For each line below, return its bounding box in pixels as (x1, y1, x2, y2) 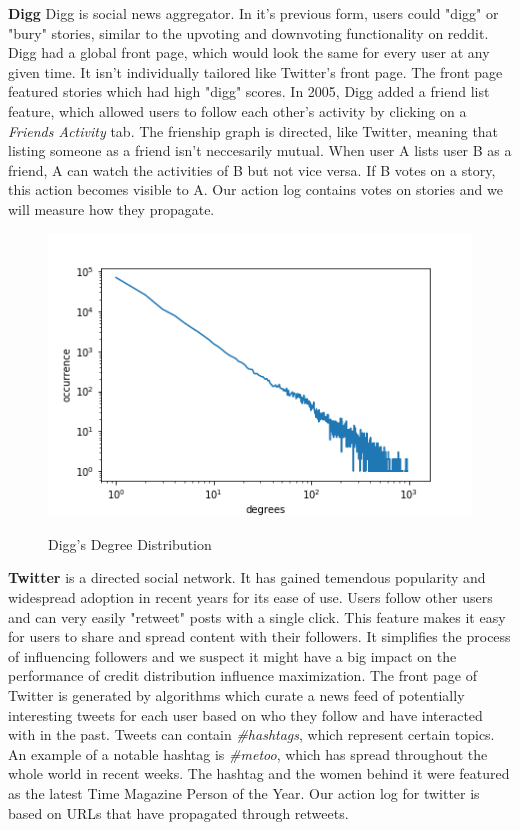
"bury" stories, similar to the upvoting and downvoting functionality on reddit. (8, 22, 489, 43)
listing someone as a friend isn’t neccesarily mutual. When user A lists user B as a (8, 140, 512, 161)
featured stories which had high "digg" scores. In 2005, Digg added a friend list (8, 81, 490, 102)
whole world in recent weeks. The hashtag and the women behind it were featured (8, 763, 510, 784)
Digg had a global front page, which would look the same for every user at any (8, 42, 490, 63)
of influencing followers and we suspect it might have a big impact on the (8, 645, 457, 666)
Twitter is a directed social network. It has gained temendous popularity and (8, 567, 486, 588)
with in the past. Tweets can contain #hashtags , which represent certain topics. (8, 724, 495, 745)
